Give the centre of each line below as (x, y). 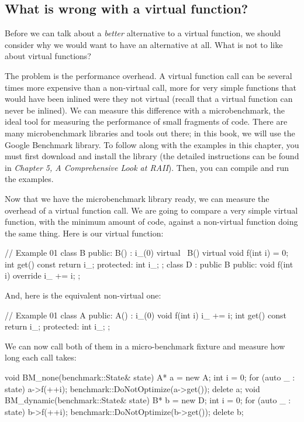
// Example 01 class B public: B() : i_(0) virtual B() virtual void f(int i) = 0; (147, 253)
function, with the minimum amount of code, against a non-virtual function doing (151, 222)
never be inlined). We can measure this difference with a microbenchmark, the (145, 110)
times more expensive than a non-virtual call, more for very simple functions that (151, 87)
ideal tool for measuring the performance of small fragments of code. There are (146, 121)
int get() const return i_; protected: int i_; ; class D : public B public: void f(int (149, 264)
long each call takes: (41, 357)
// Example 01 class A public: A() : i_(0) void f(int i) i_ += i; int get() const (146, 315)
